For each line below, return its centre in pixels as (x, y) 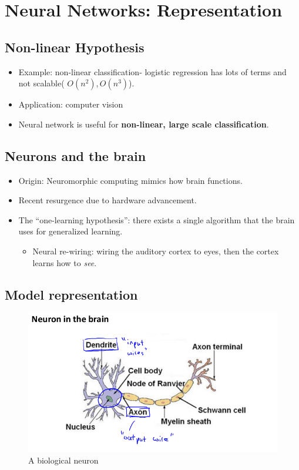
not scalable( (41, 83)
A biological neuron (63, 460)
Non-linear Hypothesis (75, 47)
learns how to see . (65, 262)
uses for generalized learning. (70, 231)
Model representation (71, 294)
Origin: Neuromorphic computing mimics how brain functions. (130, 180)
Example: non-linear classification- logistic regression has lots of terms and (152, 71)
